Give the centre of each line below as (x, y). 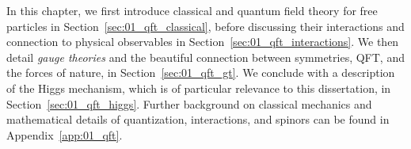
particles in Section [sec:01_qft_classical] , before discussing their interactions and (205, 26)
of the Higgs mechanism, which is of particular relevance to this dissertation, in (199, 88)
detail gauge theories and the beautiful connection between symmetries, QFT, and (205, 57)
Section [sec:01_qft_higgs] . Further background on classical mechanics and (189, 103)
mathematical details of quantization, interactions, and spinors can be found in (198, 119)
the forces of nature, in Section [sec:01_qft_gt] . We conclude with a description (201, 73)
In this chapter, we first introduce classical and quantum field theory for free (192, 10)
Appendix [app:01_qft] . (65, 134)
